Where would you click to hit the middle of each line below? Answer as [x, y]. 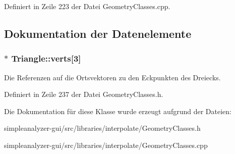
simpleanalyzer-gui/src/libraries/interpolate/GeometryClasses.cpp [106, 145]
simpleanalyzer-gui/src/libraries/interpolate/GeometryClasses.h [102, 128]
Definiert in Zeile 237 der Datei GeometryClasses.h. [84, 94]
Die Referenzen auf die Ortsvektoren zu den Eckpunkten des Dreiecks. [112, 77]
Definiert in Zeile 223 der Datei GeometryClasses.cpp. [87, 6]
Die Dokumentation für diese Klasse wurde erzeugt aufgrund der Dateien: [118, 111]
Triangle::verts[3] [46, 58]
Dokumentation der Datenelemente [98, 33]
